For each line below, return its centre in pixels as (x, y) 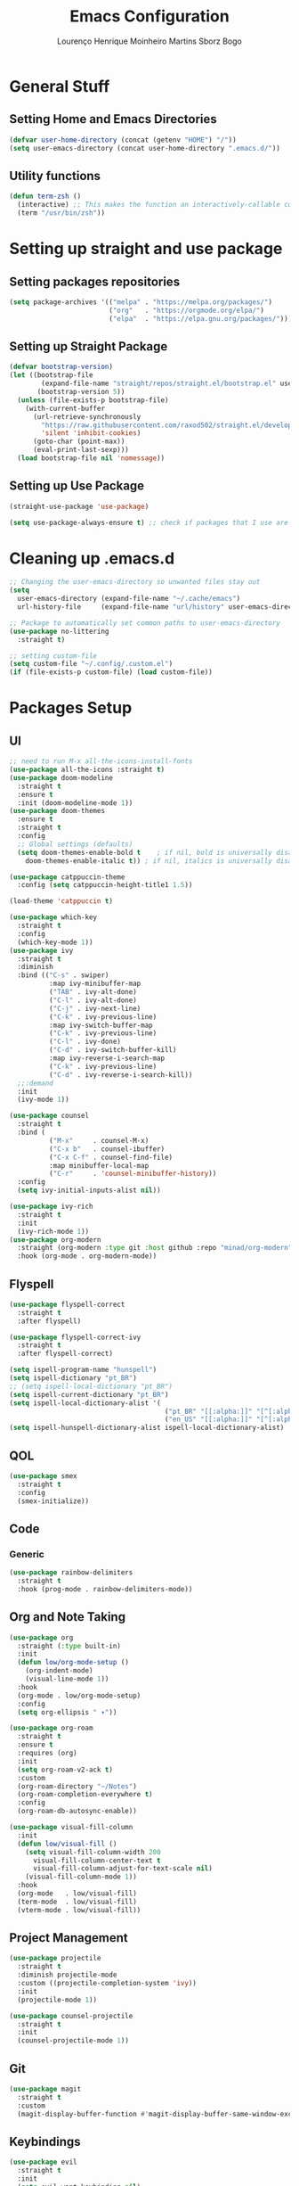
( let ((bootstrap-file (51, 375)
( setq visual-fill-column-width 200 (93, 1852)
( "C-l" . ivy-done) (85, 1042)
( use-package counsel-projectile (71, 2016)
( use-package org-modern (55, 1240)
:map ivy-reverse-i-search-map (107, 1058)
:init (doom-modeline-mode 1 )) (75, 803)
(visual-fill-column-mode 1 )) (81, 1877)
